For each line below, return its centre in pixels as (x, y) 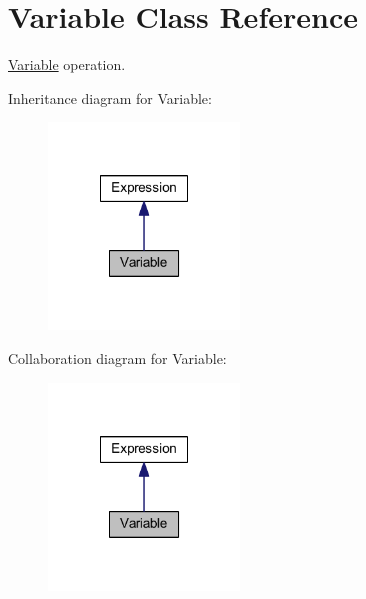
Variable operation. (67, 64)
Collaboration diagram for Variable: (117, 357)
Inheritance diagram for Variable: (110, 97)
